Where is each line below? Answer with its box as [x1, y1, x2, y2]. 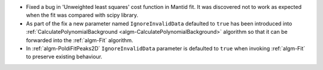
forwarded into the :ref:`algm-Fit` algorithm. [26, 36, 133, 44]
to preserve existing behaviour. [26, 53, 103, 61]
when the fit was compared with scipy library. [26, 12, 139, 19]
